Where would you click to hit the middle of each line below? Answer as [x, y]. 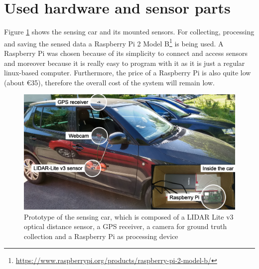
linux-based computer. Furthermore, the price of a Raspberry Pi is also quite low [128, 73]
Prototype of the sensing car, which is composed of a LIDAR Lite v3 [129, 216]
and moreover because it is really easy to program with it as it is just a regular [125, 63]
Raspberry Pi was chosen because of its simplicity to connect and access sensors [126, 53]
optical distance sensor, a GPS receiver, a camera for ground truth [126, 226]
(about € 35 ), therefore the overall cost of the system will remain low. [109, 82]
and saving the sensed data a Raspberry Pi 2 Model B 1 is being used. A [114, 42]
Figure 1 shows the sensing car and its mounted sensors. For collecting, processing [129, 32]
